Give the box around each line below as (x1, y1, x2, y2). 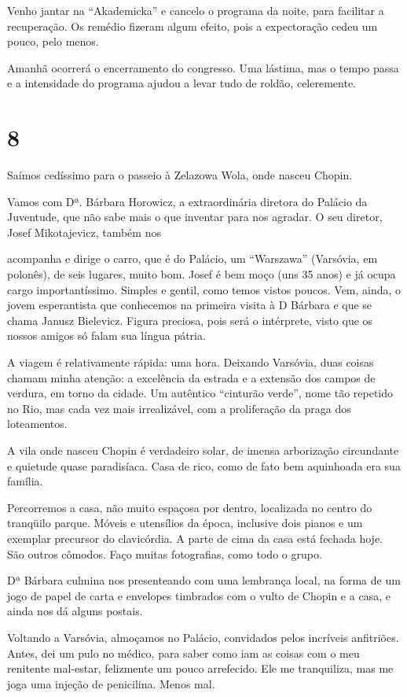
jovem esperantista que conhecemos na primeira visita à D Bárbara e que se (7, 297, 372, 313)
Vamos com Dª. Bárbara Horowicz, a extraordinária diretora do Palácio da (7, 193, 368, 209)
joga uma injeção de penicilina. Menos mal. (7, 675, 215, 691)
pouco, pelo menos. (7, 33, 99, 50)
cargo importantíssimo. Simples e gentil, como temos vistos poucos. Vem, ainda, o (7, 281, 401, 297)
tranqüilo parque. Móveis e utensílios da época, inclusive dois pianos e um (7, 514, 363, 531)
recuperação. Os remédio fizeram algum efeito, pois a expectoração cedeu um (7, 17, 378, 34)
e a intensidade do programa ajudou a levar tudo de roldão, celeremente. (7, 75, 356, 91)
